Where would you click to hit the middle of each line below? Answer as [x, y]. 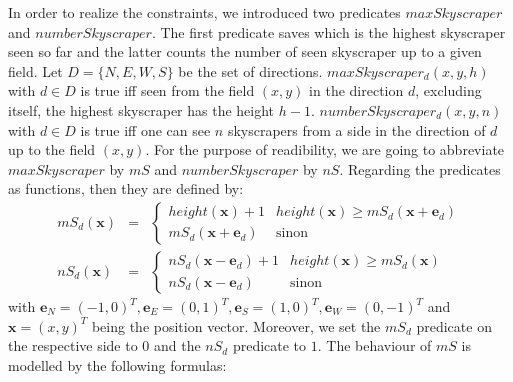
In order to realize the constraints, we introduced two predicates [204, 12]
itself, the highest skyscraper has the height [141, 109]
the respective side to [73, 345]
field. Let [35, 70]
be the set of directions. [250, 70]
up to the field [52, 149]
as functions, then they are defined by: [126, 188]
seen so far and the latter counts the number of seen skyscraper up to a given [245, 51]
